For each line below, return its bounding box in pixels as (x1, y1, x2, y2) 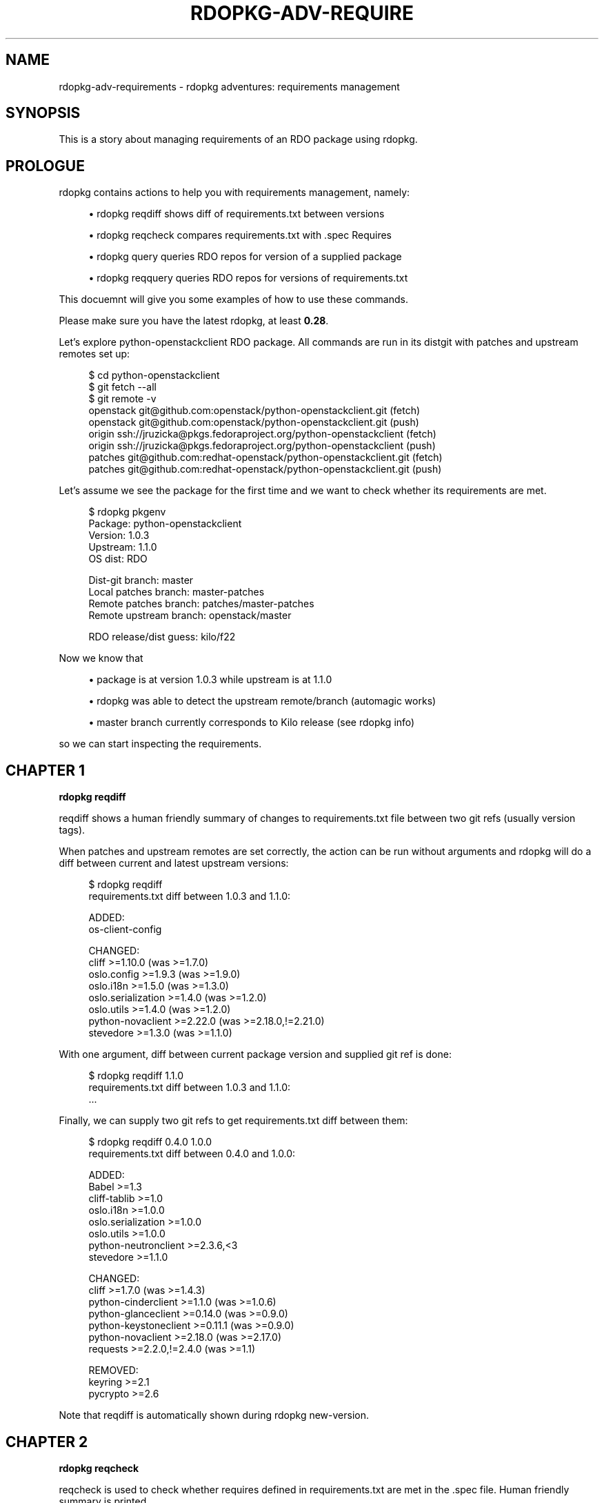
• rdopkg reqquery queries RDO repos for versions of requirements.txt (88, 272, 408, 284)
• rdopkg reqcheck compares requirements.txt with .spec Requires (88, 229, 392, 242)
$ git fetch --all (88, 381, 157, 393)
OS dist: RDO (88, 553, 148, 565)
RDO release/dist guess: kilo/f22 (88, 631, 236, 643)
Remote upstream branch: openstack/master (88, 609, 292, 622)
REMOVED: (88, 1364, 139, 1377)
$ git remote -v (88, 393, 157, 405)
